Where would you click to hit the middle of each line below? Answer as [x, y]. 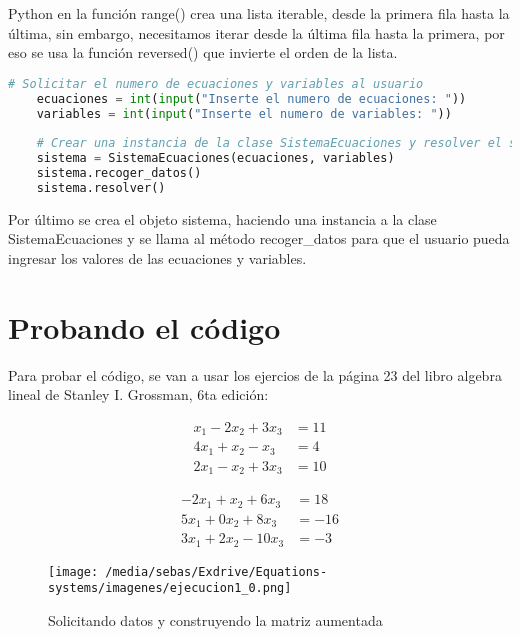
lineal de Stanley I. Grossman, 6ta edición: [138, 394]
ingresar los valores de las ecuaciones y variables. [157, 257]
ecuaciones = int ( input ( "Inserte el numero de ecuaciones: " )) [251, 98]
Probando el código [144, 326]
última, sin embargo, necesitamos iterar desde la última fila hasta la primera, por [256, 32]
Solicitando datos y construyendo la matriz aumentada [215, 620]
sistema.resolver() [101, 187]
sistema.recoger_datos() [119, 173]
